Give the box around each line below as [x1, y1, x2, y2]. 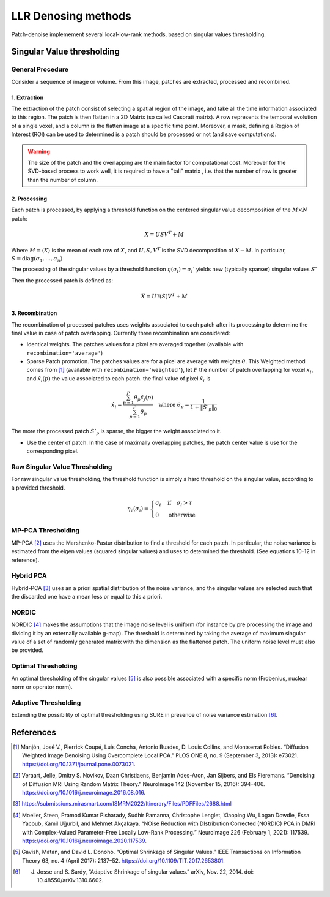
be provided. [11, 646, 44, 654]
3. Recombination [11, 309, 57, 317]
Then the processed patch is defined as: [11, 276, 113, 284]
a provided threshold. [11, 484, 65, 491]
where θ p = [158, 401, 189, 410]
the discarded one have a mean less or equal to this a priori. [11, 593, 163, 600]
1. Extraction [11, 94, 44, 101]
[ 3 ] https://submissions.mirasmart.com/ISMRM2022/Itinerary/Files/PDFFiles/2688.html [13, 800, 232, 808]
